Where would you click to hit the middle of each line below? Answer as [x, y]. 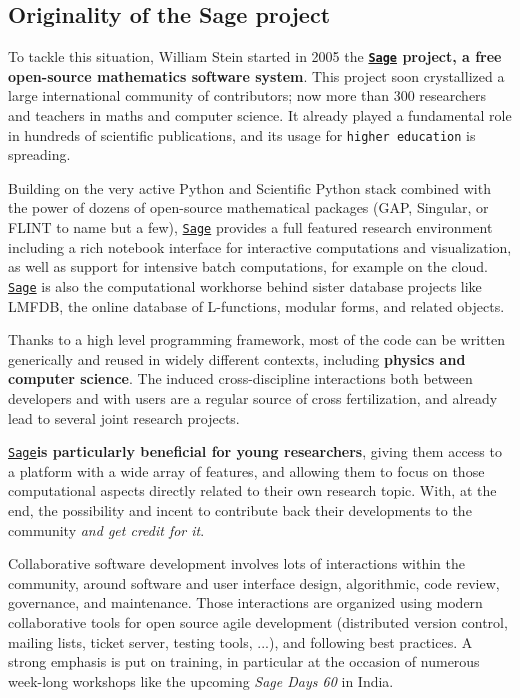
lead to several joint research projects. [124, 417]
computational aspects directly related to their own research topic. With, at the [252, 490]
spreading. [39, 154]
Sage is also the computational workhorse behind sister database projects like [245, 285]
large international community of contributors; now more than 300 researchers [247, 95]
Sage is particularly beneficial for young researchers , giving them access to [255, 451]
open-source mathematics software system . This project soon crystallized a [256, 75]
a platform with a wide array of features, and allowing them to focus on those [246, 470]
